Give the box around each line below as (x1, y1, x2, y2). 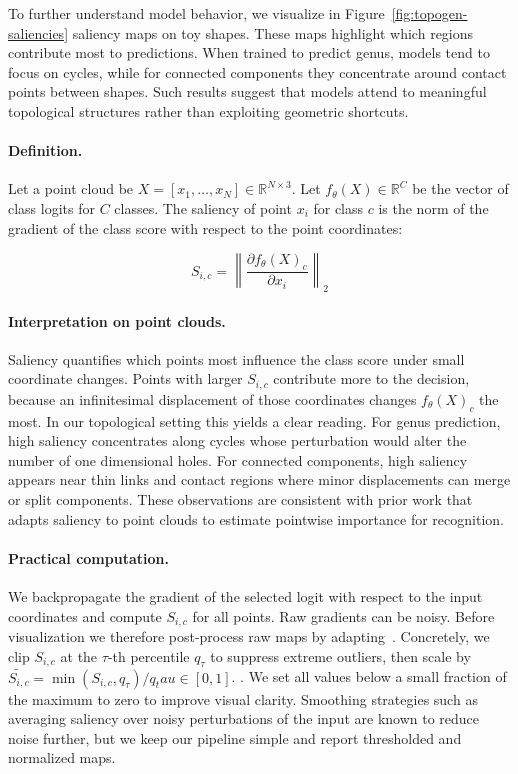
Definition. (8, 140, 83, 161)
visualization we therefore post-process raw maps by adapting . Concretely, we (8, 625, 490, 646)
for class (313, 197, 364, 218)
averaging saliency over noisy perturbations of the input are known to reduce (8, 708, 480, 729)
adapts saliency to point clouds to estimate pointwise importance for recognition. (8, 508, 504, 529)
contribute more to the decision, (273, 368, 470, 389)
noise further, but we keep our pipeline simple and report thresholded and (8, 727, 462, 748)
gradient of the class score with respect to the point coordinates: (8, 217, 403, 238)
